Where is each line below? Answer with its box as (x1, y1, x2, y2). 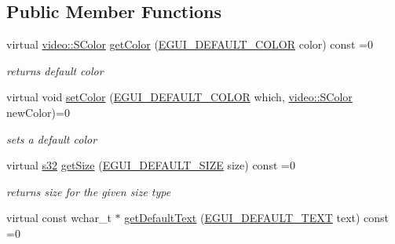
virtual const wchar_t (6, 209, 112, 226)
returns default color (6, 62, 104, 78)
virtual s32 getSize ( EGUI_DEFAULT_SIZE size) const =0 (6, 157, 295, 173)
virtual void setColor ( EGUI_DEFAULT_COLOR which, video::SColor (6, 89, 353, 105)
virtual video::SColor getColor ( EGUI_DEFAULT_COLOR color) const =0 (6, 36, 373, 53)
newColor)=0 (6, 104, 70, 120)
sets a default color (6, 130, 97, 147)
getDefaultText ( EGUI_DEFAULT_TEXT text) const (124, 209, 390, 226)
